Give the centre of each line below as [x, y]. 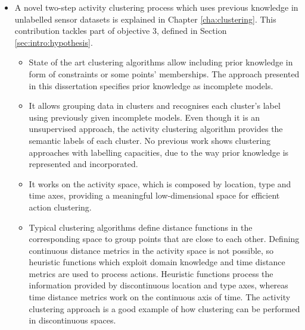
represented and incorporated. [83, 164]
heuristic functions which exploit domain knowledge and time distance [157, 262]
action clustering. [60, 207]
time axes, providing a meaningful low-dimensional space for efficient [154, 195]
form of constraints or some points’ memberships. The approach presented [164, 73]
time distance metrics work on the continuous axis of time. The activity [160, 297]
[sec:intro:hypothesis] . [54, 42]
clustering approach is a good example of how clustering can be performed [164, 308]
